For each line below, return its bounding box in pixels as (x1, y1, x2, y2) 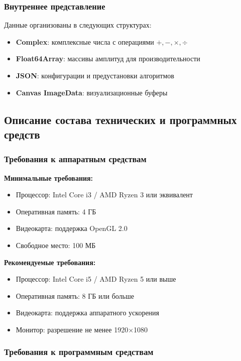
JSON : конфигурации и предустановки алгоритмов (16, 70, 174, 80)
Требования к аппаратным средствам (4, 153, 147, 165)
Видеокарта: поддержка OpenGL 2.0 (16, 223, 128, 233)
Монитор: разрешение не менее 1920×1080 (16, 324, 148, 334)
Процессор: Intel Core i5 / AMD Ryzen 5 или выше (16, 274, 176, 284)
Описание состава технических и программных (4, 111, 237, 127)
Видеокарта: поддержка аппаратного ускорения (16, 307, 160, 318)
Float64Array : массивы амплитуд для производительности (16, 53, 200, 64)
